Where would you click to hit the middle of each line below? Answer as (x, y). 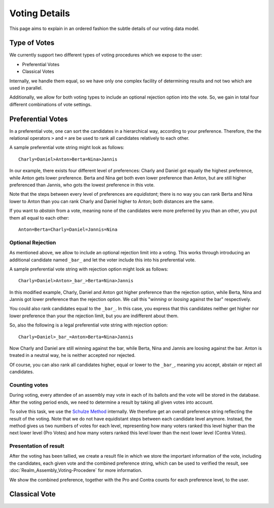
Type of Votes (32, 43)
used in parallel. (26, 88)
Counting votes (29, 385)
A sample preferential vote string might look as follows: (67, 147)
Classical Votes (38, 72)
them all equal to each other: (39, 218)
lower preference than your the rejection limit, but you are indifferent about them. (94, 316)
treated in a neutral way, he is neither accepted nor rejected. (73, 355)
